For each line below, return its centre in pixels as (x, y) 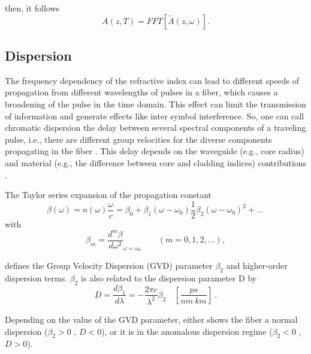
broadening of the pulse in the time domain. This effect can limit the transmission (155, 103)
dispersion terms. (36, 277)
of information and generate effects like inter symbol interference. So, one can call (155, 115)
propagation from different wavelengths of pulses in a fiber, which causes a (141, 92)
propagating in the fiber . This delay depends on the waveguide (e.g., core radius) (155, 151)
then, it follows (32, 8)
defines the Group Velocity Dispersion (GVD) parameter (109, 265)
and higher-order (257, 265)
